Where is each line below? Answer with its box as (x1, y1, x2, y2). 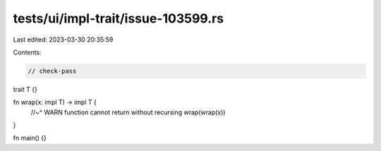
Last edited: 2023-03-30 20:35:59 (13, 35, 114, 44)
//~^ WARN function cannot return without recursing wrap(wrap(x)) (30, 108, 226, 116)
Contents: (13, 48, 42, 56)
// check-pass (28, 67, 77, 75)
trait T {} (13, 85, 38, 93)
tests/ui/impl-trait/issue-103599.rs (13, 11, 224, 26)
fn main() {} (13, 134, 47, 143)
